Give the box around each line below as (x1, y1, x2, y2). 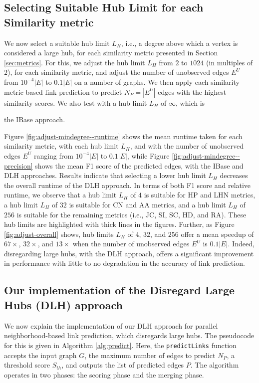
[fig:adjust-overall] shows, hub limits (4, 228, 114, 239)
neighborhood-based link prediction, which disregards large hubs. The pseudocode (4, 330, 255, 341)
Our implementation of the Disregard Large (4, 282, 235, 298)
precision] (4, 160, 33, 171)
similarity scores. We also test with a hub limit (4, 97, 147, 108)
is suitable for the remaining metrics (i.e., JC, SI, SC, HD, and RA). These (16, 209, 247, 219)
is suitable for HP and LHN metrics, (144, 190, 256, 200)
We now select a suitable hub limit (4, 37, 110, 48)
